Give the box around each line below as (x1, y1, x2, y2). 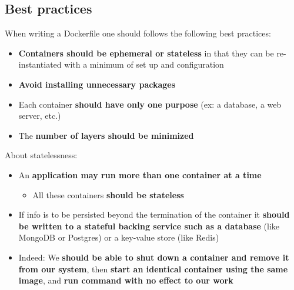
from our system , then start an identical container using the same (18, 262, 288, 275)
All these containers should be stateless (32, 188, 184, 201)
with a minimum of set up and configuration (64, 58, 224, 71)
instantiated (18, 58, 62, 71)
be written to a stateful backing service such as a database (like (18, 219, 280, 232)
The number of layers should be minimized (18, 129, 194, 141)
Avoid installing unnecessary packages (18, 78, 176, 90)
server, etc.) (18, 109, 61, 122)
